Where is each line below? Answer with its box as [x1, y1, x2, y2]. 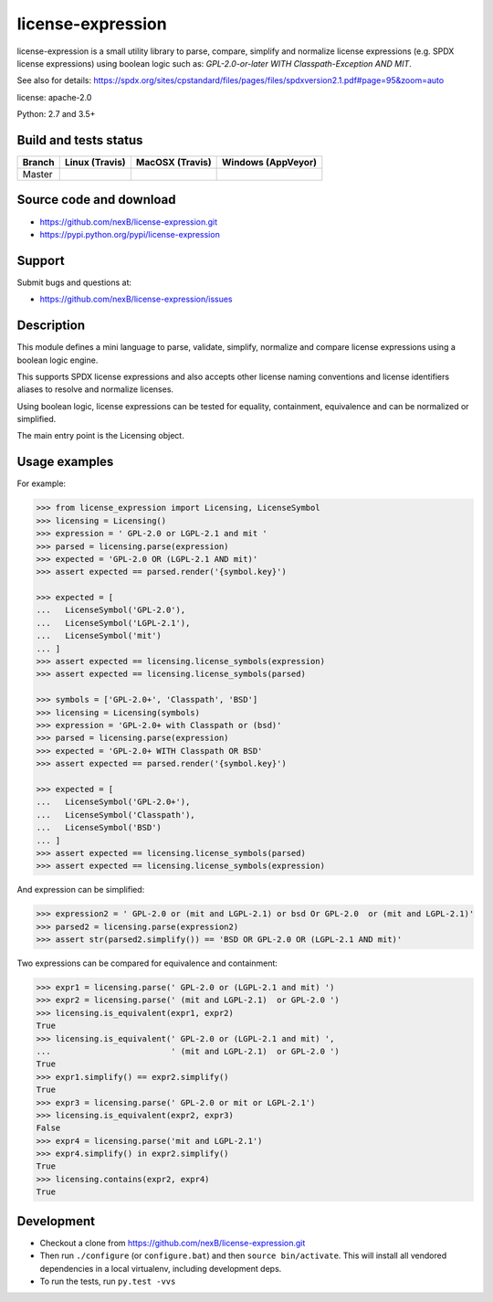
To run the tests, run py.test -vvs [39, 1276, 176, 1286]
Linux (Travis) [64, 156, 127, 169]
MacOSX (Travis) [135, 156, 212, 169]
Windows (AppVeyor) [221, 156, 317, 169]
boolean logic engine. [16, 355, 99, 365]
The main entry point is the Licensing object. [16, 430, 184, 441]
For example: [16, 478, 67, 489]
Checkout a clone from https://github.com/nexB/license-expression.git [39, 1237, 306, 1248]
